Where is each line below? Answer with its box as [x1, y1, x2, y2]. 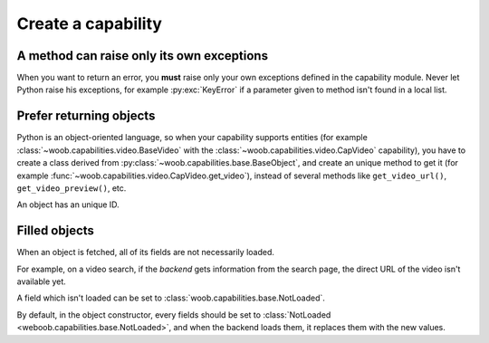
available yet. [16, 276, 67, 287]
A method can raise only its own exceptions [16, 48, 269, 63]
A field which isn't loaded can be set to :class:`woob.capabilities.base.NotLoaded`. [16, 292, 326, 303]
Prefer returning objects [16, 109, 156, 124]
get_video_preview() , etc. [16, 182, 127, 194]
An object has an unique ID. [16, 199, 120, 210]
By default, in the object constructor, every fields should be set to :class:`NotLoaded [16, 309, 331, 320]
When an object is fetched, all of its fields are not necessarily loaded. [16, 247, 275, 258]
